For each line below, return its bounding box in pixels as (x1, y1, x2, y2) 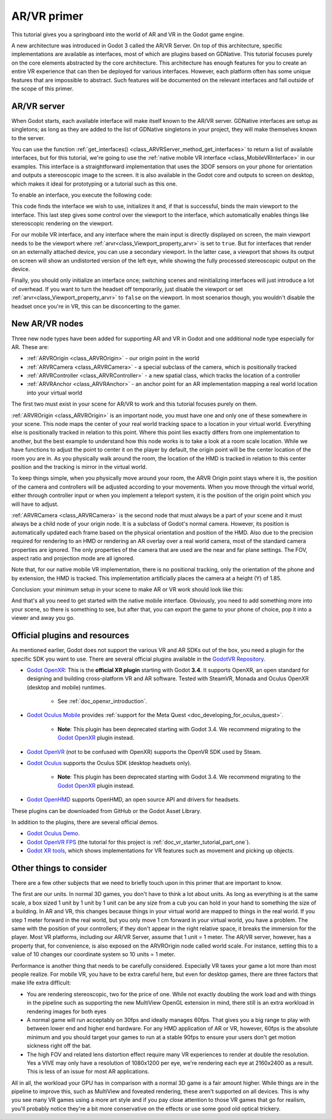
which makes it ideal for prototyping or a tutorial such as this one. (11, 180, 178, 187)
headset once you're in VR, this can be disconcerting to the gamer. (11, 302, 181, 310)
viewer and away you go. (11, 614, 75, 622)
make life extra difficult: (11, 979, 71, 986)
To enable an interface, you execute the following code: (11, 191, 152, 198)
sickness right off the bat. (26, 1042, 92, 1050)
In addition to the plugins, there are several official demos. (11, 819, 159, 826)
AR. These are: (11, 343, 49, 350)
